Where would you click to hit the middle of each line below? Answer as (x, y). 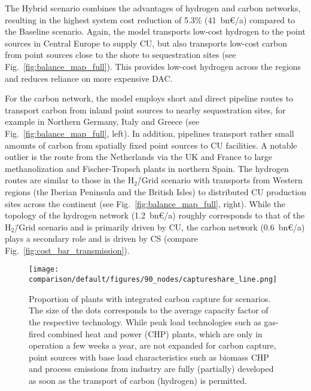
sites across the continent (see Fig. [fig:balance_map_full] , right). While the (145, 203)
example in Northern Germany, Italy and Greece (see (102, 121)
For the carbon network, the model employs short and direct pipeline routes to (149, 98)
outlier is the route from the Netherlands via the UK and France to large (139, 157)
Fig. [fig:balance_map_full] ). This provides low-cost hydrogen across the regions (153, 66)
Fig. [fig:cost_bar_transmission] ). (67, 250)
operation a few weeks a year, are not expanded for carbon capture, (153, 345)
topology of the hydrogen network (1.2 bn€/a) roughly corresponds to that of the (155, 215)
